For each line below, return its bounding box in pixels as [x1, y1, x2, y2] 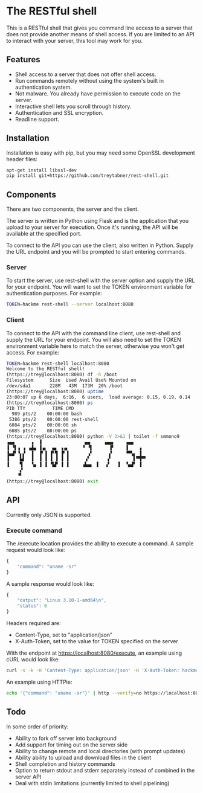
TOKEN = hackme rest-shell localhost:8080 [6, 361, 110, 367]
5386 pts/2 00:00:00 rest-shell [8, 417, 98, 423]
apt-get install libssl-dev [6, 167, 77, 173]
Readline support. [14, 115, 59, 123]
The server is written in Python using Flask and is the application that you [6, 217, 189, 225]
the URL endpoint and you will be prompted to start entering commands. [6, 248, 186, 255]
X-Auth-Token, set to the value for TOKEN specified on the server [14, 638, 178, 645]
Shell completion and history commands [14, 760, 116, 768]
